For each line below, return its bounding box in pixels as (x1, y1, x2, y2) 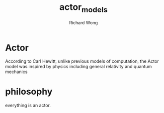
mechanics (5, 69, 28, 75)
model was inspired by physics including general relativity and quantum (5, 64, 152, 70)
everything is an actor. (5, 103, 51, 109)
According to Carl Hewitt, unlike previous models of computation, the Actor (5, 58, 159, 64)
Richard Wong (69, 19, 98, 26)
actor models (59, 1, 108, 14)
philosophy (5, 86, 53, 97)
